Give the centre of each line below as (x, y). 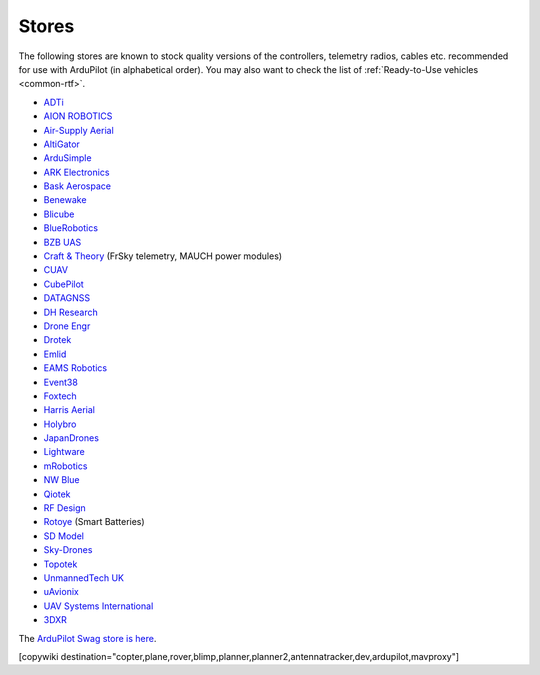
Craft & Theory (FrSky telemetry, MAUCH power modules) (163, 256)
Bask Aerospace (77, 186)
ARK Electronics (76, 172)
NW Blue (61, 480)
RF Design (65, 508)
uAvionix (61, 592)
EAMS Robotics (75, 368)
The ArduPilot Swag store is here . (87, 638)
